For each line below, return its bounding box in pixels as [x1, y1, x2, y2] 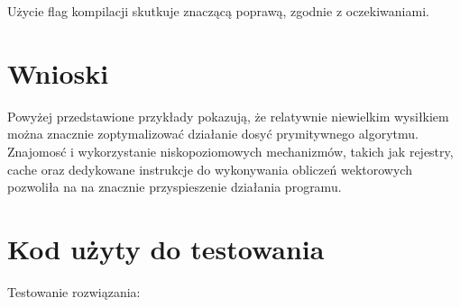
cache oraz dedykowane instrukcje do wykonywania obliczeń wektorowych [7, 159, 412, 178]
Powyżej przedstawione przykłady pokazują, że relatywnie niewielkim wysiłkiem [7, 106, 449, 125]
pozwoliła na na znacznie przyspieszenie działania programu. [7, 177, 342, 196]
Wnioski [7, 54, 109, 91]
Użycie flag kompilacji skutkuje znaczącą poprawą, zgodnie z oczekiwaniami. [7, 2, 429, 20]
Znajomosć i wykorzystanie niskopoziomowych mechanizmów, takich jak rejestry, [7, 141, 454, 160]
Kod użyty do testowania [7, 230, 325, 266]
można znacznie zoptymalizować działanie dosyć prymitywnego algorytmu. [7, 124, 419, 143]
